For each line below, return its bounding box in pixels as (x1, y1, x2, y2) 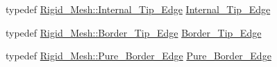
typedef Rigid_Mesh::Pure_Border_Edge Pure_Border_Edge (6, 48, 271, 63)
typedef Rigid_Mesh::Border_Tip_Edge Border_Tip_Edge (6, 25, 262, 39)
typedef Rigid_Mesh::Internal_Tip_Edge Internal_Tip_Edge (6, 2, 271, 16)
